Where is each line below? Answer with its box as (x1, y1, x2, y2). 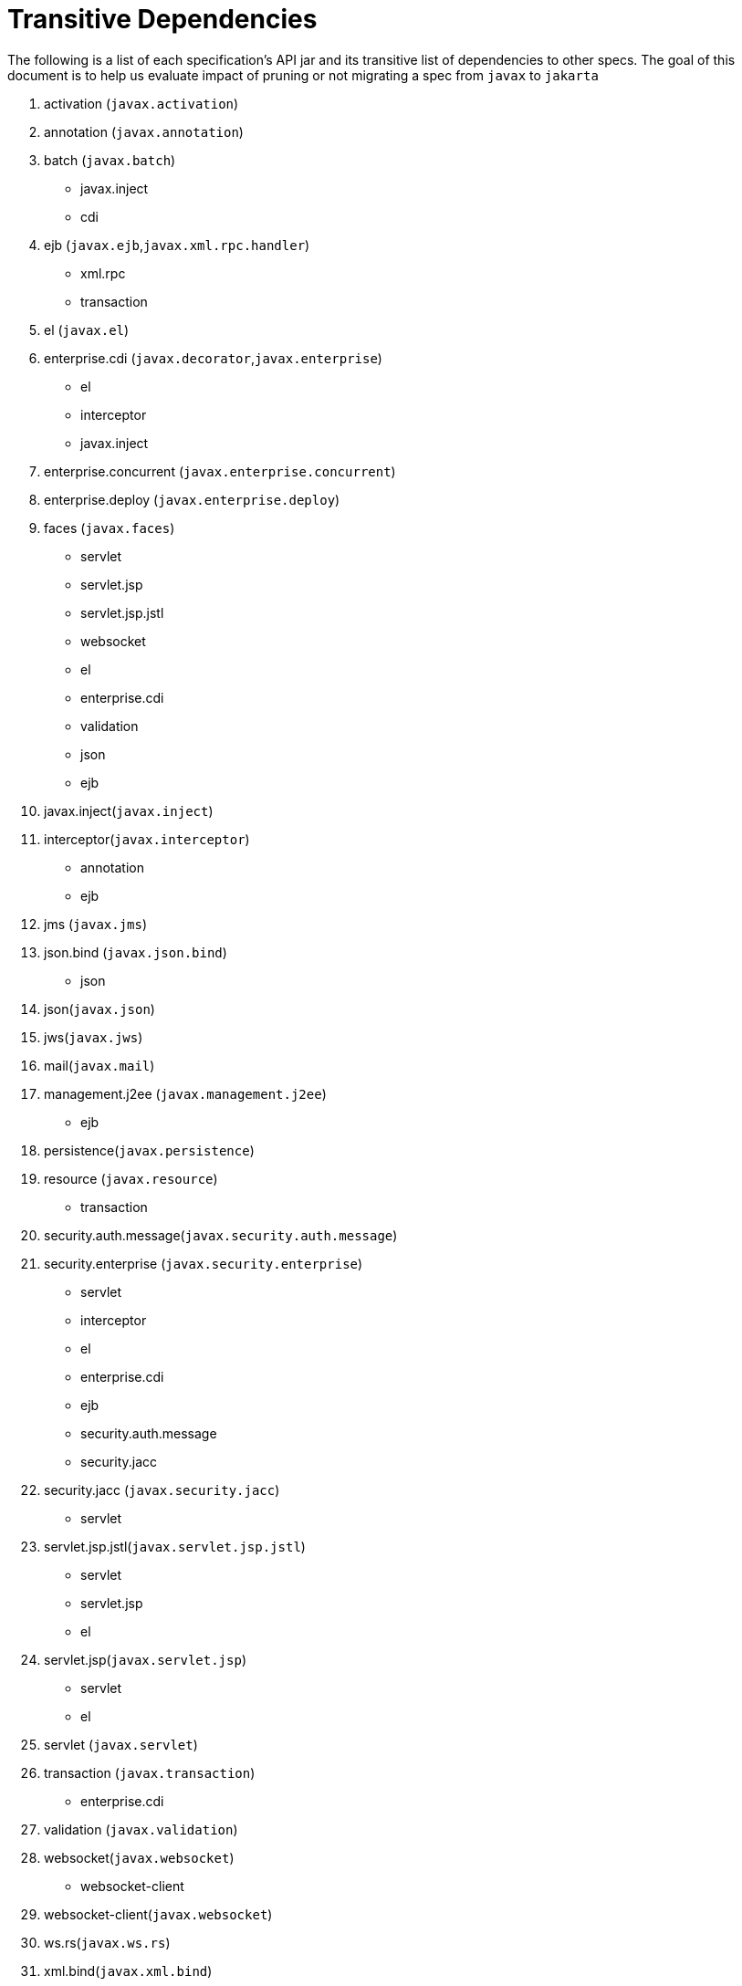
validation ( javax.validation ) (44, 1821, 238, 1837)
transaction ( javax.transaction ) (44, 1764, 256, 1781)
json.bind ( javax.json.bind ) (44, 944, 227, 960)
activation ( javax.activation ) (44, 95, 239, 111)
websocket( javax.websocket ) (44, 1849, 235, 1866)
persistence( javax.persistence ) (44, 1142, 255, 1158)
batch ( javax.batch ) (44, 152, 176, 168)
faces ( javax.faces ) (44, 519, 175, 536)
